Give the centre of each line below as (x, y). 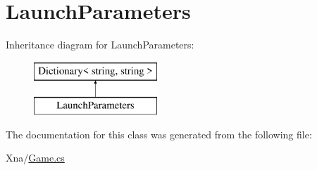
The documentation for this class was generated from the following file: (159, 134)
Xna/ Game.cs (35, 158)
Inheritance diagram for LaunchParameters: (100, 45)
